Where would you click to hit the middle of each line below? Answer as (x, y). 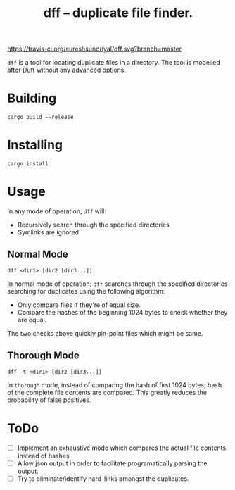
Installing (35, 145)
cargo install (28, 164)
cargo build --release (40, 118)
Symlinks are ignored (48, 232)
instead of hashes (43, 456)
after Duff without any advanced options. (67, 70)
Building (32, 98)
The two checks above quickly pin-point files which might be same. (105, 333)
